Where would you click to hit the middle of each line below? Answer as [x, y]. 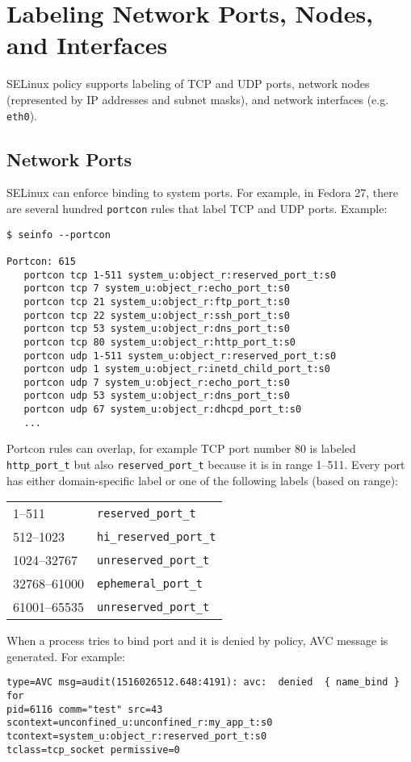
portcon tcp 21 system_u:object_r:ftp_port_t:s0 [157, 301]
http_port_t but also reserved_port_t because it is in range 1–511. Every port [206, 465]
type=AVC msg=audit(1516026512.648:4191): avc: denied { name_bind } [203, 682]
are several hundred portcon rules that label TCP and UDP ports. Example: [197, 208]
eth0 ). [22, 115]
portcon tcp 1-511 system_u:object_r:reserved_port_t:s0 [180, 275]
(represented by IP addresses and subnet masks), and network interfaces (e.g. [198, 99]
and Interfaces [87, 45]
